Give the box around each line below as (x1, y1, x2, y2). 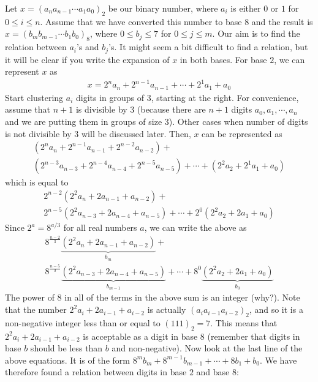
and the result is (251, 15, 313, 28)
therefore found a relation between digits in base (5, 365, 187, 378)
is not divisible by (5, 127, 72, 140)
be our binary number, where (108, 2, 218, 14)
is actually (147, 303, 186, 316)
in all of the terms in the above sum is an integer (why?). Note (64, 291, 300, 304)
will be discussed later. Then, (81, 127, 191, 140)
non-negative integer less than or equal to (5, 316, 161, 329)
